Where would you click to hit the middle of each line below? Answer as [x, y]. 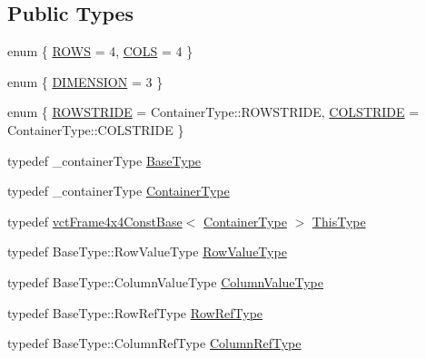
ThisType [339, 221]
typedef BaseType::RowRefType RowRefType [135, 312]
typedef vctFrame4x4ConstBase [95, 221]
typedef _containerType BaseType [104, 160]
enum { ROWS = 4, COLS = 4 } [100, 51]
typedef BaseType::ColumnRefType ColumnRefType [154, 343]
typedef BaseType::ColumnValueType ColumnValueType [165, 281]
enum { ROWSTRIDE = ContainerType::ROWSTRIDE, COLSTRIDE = [213, 112]
